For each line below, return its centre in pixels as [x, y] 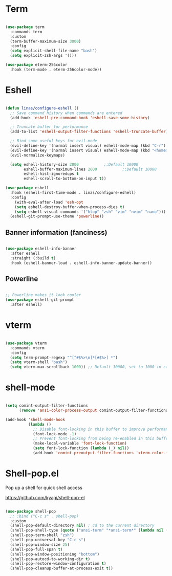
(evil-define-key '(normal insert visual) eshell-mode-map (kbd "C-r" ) [88, 146]
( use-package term [25, 27]
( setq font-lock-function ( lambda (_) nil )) [81, 448]
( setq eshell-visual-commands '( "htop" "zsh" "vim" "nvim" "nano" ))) [90, 212]
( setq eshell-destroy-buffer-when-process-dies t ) [70, 207]
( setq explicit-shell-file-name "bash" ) [53, 51]
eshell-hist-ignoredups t [51, 174]
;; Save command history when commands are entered [66, 113]
